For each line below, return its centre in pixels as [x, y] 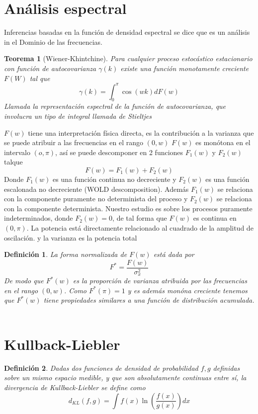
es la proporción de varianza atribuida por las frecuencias [160, 281]
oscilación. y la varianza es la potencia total [71, 237]
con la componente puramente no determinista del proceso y [96, 199]
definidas [226, 368]
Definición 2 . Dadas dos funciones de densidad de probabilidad [101, 368]
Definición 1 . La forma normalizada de [66, 254]
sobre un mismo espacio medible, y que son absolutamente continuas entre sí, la [125, 377]
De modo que [24, 281]
